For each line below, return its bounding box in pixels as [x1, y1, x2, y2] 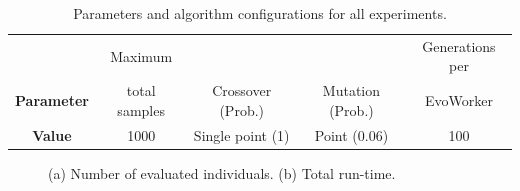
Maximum [110, 45, 173, 66]
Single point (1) [193, 124, 290, 145]
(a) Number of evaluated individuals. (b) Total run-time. [48, 162, 396, 183]
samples [117, 99, 165, 120]
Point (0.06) [314, 124, 389, 145]
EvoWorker [424, 90, 493, 111]
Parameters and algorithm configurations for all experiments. [73, 3, 447, 23]
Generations [422, 35, 496, 56]
